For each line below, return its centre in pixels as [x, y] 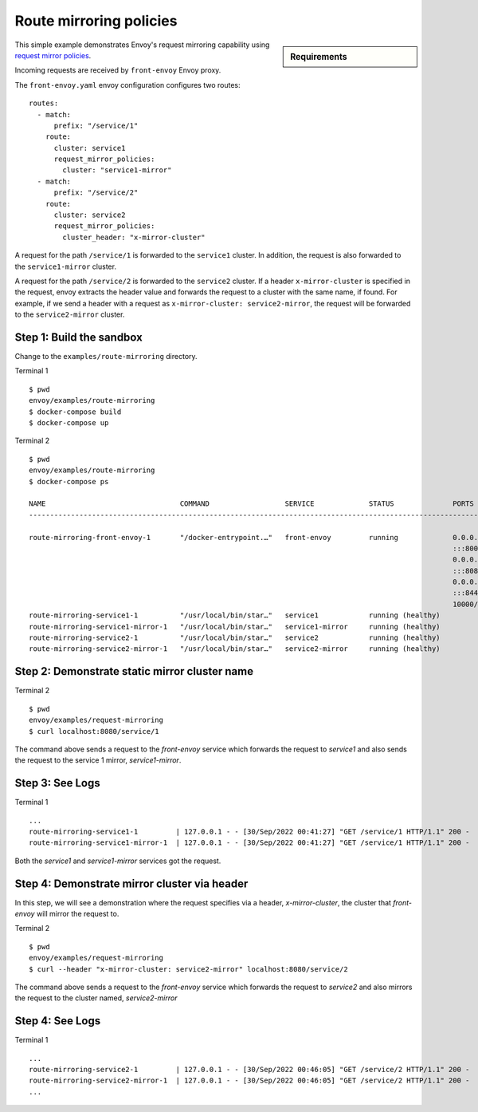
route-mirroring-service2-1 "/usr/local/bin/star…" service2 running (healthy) [235, 638]
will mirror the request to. [78, 914]
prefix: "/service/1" [96, 125]
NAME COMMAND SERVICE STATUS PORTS [251, 504]
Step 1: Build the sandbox [78, 337]
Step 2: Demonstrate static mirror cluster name [134, 671]
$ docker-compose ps [69, 481]
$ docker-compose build [75, 412]
